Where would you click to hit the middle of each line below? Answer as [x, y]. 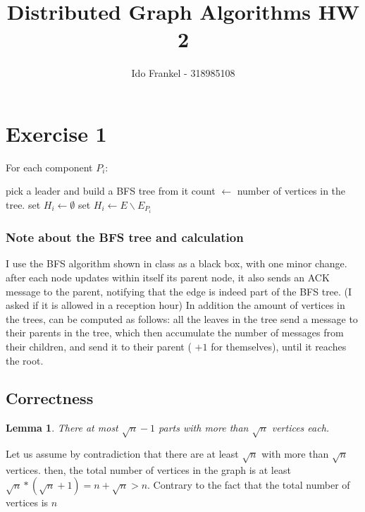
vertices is [27, 502]
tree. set [23, 205]
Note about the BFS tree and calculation [125, 237]
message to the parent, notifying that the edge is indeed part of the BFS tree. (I [179, 291]
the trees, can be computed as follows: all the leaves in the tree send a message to [182, 318]
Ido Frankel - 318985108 [183, 73]
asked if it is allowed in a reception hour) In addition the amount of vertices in [175, 305]
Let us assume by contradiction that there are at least [122, 454]
